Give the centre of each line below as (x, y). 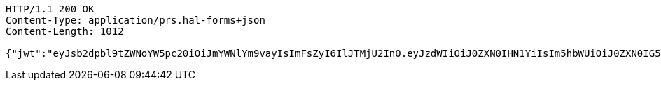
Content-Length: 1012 (65, 31)
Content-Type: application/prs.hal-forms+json (135, 20)
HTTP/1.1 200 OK (50, 9)
